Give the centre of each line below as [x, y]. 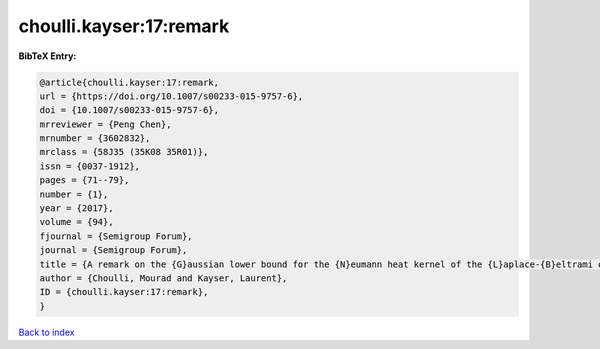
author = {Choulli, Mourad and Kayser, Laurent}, [163, 278]
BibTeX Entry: [47, 56]
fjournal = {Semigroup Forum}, [116, 236]
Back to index [46, 332]
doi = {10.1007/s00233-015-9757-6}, [129, 110]
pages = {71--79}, [84, 180]
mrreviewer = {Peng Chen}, [105, 124]
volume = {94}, [76, 222]
